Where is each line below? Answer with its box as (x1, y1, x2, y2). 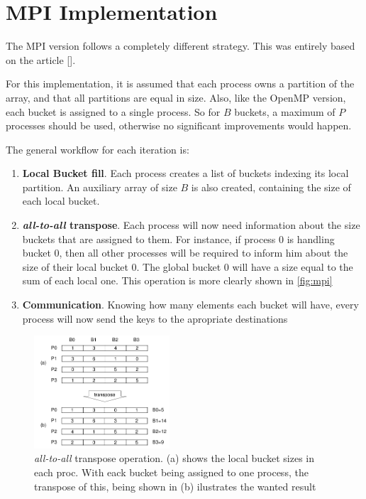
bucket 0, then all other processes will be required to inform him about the (22, 245, 348, 260)
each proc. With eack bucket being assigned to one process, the (34, 465, 309, 480)
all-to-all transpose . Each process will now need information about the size (22, 218, 360, 232)
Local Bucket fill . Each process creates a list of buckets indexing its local (22, 166, 349, 181)
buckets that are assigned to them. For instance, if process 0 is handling (22, 231, 335, 246)
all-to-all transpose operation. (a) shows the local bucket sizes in (34, 451, 314, 466)
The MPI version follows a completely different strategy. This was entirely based (6, 38, 355, 53)
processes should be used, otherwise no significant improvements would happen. (6, 118, 352, 133)
